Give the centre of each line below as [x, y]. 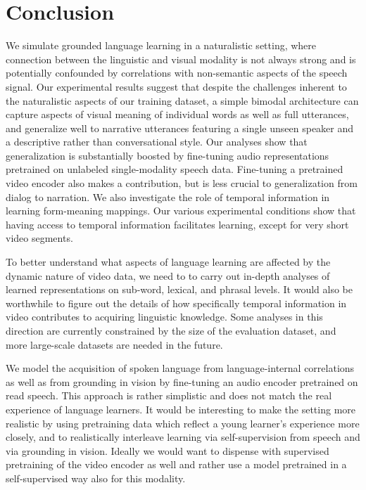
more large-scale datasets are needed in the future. [114, 344]
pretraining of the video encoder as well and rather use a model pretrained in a [176, 464]
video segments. [39, 238]
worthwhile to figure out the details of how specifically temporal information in [176, 303]
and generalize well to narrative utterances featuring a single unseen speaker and [180, 128]
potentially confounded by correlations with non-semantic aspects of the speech [177, 73]
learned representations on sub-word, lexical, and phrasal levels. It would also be [179, 289]
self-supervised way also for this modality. [96, 478]
